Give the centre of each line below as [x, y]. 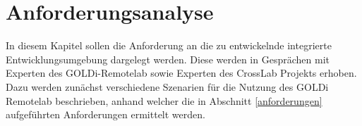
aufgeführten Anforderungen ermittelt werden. [105, 114]
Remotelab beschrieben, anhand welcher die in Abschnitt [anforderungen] [164, 100]
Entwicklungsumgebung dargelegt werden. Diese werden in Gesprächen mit [168, 59]
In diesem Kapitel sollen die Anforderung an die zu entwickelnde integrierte [169, 45]
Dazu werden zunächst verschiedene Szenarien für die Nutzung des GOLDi [167, 86]
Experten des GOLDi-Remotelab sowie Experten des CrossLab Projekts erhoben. [181, 73]
